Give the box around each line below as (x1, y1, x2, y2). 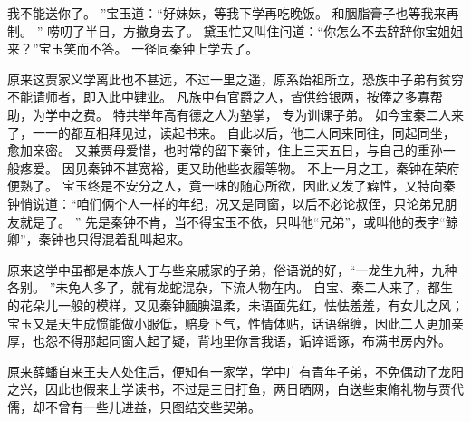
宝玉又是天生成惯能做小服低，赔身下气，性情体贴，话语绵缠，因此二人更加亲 (7, 313, 464, 332)
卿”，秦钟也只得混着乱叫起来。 (7, 230, 191, 249)
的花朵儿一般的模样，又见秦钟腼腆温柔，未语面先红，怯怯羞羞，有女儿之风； (7, 295, 464, 314)
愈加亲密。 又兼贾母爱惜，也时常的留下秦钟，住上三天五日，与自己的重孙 (7, 141, 443, 160)
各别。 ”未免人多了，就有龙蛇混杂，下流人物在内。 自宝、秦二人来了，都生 (7, 278, 453, 297)
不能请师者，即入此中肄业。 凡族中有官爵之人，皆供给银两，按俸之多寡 (7, 87, 430, 106)
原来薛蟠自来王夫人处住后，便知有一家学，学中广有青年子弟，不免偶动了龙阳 (7, 361, 464, 380)
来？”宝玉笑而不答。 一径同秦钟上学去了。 (7, 39, 259, 58)
